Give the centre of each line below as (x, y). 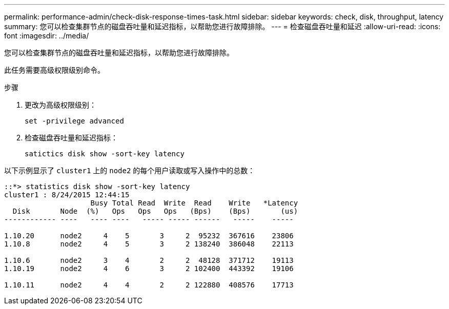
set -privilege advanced (74, 121)
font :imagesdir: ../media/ (47, 36)
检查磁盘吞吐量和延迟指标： (71, 138)
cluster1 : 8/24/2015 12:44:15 (67, 195)
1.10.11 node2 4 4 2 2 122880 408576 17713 (149, 285)
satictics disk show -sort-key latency (105, 154)
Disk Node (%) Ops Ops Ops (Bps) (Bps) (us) (155, 211)
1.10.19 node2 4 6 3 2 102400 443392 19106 (149, 269)
